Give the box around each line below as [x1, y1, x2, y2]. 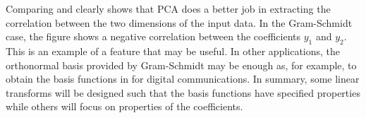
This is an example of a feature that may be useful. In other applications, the [6, 43, 341, 58]
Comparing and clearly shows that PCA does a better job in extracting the [6, 1, 331, 16]
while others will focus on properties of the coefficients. [6, 99, 243, 114]
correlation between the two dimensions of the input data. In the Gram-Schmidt [6, 15, 353, 30]
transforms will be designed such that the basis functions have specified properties [6, 85, 360, 100]
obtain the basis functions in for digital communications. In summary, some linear [6, 71, 360, 86]
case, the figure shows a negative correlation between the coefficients [6, 29, 301, 44]
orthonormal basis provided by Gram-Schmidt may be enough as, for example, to [6, 57, 357, 72]
